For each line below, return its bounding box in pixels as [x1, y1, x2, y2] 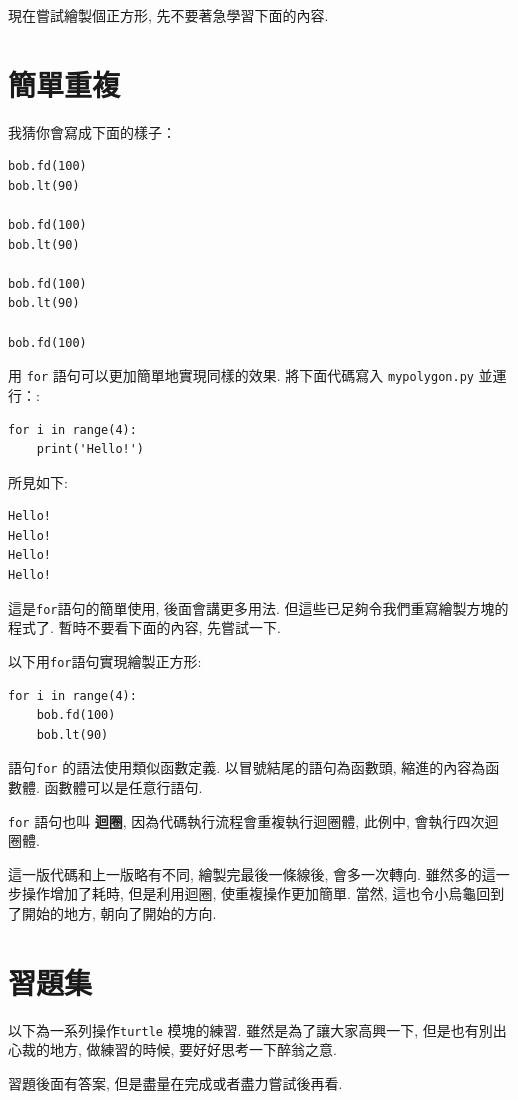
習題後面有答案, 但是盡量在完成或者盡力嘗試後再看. [8, 1073, 343, 1093]
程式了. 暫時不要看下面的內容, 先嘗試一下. [8, 617, 281, 638]
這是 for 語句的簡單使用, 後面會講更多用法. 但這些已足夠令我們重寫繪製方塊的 [8, 597, 509, 618]
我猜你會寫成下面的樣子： [8, 121, 176, 142]
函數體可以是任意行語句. [44, 777, 203, 797]
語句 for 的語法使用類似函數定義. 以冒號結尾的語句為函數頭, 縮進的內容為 [8, 757, 486, 778]
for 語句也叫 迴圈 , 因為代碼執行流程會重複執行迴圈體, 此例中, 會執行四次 [8, 810, 485, 831]
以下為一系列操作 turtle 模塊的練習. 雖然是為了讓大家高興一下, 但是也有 [8, 1019, 479, 1040]
